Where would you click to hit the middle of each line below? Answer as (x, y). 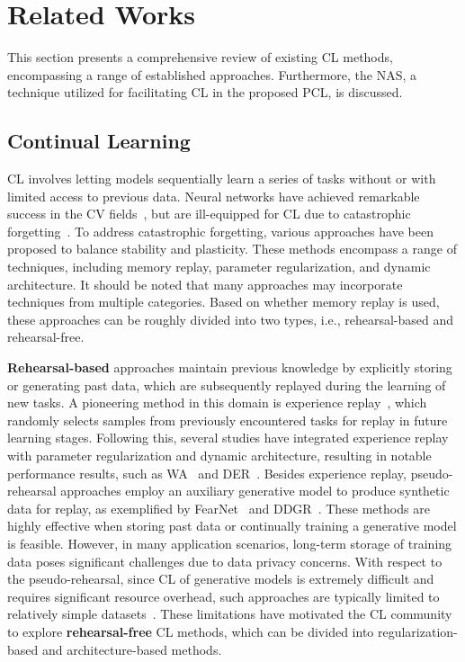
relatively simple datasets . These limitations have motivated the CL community (230, 614)
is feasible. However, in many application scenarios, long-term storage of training (230, 543)
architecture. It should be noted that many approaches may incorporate (205, 284)
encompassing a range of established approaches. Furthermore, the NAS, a (212, 74)
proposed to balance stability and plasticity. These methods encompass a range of (232, 249)
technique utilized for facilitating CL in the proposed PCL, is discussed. (205, 92)
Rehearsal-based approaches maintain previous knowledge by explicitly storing (230, 367)
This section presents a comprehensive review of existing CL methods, (200, 57)
